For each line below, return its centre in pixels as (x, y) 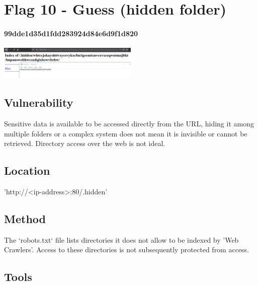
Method (25, 218)
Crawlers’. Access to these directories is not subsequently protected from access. (127, 250)
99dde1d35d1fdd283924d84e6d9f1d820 (71, 33)
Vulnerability (39, 102)
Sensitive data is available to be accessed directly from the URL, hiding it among (129, 124)
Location (27, 170)
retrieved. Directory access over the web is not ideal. (85, 143)
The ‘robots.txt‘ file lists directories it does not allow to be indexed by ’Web (121, 239)
